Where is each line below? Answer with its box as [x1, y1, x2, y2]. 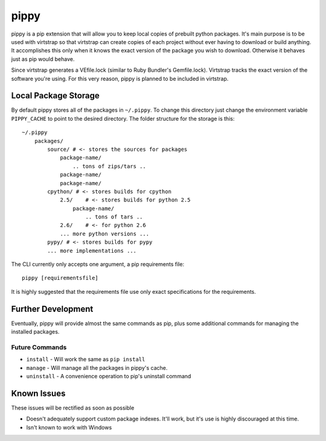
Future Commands [11, 343, 67, 351]
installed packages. [11, 328, 60, 335]
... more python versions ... [60, 230, 150, 237]
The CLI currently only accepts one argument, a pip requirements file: [11, 261, 184, 268]
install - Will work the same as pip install [26, 356, 145, 363]
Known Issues [11, 388, 66, 398]
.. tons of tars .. [85, 214, 143, 220]
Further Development [11, 303, 94, 314]
